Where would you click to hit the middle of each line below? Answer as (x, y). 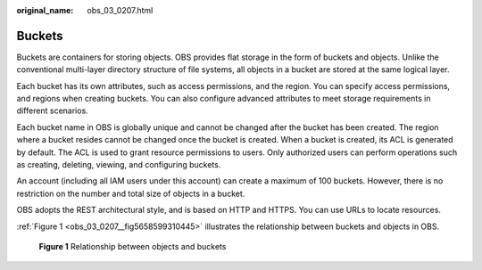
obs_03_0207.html (120, 10)
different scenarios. (52, 110)
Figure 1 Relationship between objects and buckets (133, 246)
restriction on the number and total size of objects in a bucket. (131, 193)
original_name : (45, 10)
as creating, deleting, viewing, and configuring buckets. (119, 165)
